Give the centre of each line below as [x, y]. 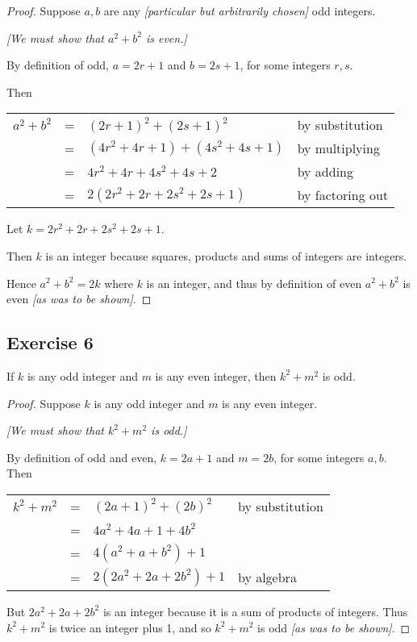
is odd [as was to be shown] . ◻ [334, 627]
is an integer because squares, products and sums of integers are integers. [226, 255]
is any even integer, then [216, 375]
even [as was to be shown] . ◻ [79, 299]
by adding [325, 172]
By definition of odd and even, [82, 457]
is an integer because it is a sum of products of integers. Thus [255, 611]
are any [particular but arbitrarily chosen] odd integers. [240, 10]
